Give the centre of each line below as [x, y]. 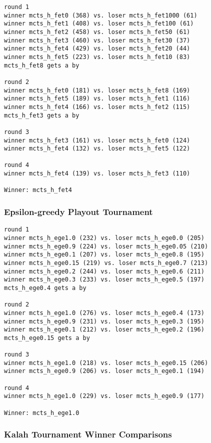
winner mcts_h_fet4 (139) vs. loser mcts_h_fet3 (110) [97, 174]
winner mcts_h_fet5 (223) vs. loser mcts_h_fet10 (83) [97, 57]
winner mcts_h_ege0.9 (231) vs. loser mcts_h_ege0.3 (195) [104, 321]
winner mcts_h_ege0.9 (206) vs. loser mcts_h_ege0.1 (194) [104, 371]
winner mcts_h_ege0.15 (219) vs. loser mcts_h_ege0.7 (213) [106, 263]
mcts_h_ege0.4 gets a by [45, 288]
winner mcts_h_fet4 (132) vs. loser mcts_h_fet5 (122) [97, 149]
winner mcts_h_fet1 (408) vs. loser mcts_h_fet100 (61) [99, 24]
